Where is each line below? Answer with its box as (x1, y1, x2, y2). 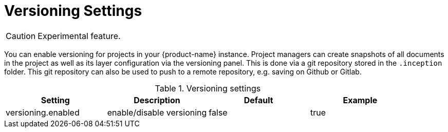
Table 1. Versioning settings (155, 83, 261, 93)
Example (343, 95, 378, 105)
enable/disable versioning (107, 107, 207, 118)
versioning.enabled (6, 107, 80, 118)
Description (134, 95, 180, 105)
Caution (6, 30, 36, 41)
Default (244, 95, 273, 105)
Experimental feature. (38, 30, 121, 41)
